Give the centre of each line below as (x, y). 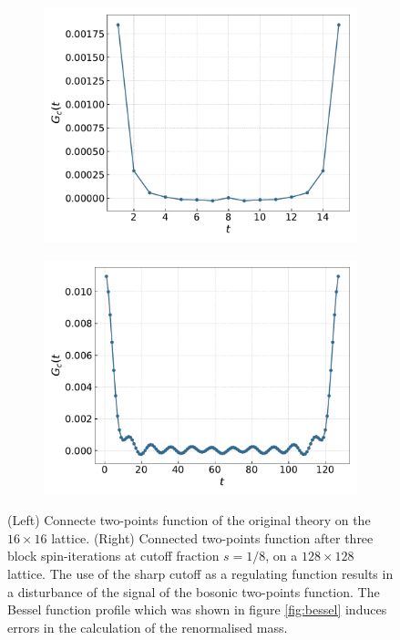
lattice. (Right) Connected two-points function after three (212, 537)
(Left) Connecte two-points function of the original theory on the (189, 520)
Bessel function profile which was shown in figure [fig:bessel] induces (197, 609)
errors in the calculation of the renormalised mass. (148, 627)
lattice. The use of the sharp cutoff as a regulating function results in (200, 573)
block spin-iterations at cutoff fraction (113, 556)
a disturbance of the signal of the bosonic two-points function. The (194, 591)
